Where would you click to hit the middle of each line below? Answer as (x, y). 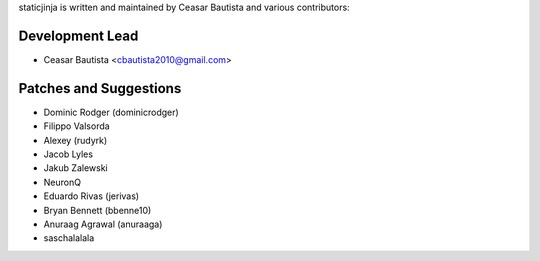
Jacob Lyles (68, 154)
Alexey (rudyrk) (75, 140)
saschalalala (69, 238)
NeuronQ (62, 182)
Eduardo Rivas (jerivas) (91, 196)
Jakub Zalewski (76, 168)
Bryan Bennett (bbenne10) (97, 210)
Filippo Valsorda (76, 126)
